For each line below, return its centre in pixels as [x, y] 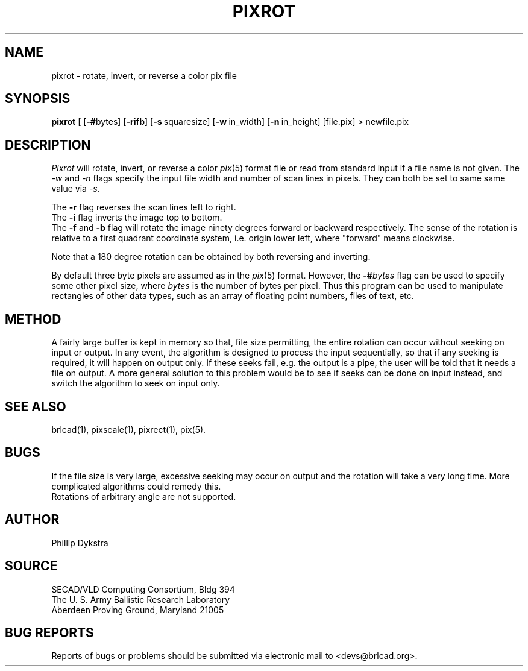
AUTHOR [32, 520]
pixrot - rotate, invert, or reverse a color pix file [144, 75]
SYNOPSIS [38, 99]
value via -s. [76, 189]
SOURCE [31, 566]
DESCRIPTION [48, 145]
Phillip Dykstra [80, 543]
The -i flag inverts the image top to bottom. [137, 218]
